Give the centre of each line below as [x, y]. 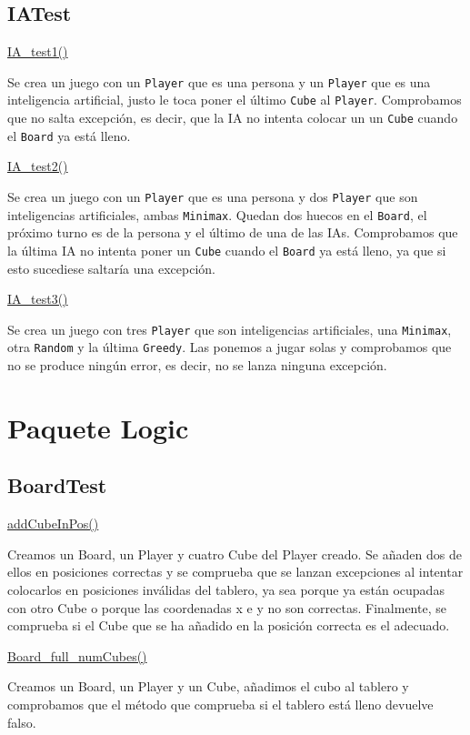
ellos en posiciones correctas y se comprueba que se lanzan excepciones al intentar [235, 572]
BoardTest [57, 485]
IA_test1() [38, 51]
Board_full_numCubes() [77, 655]
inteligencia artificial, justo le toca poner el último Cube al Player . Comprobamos [235, 100]
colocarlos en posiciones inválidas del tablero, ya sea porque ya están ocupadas [226, 590]
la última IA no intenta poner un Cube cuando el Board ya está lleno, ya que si [227, 250]
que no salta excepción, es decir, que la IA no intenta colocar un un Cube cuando [233, 118]
